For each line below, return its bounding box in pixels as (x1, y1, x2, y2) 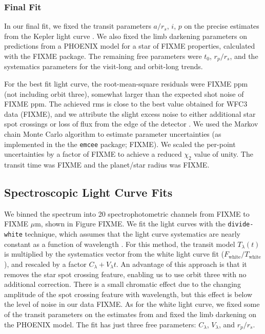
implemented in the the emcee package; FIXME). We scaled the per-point (4, 138, 236, 149)
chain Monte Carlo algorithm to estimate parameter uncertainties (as (4, 129, 221, 139)
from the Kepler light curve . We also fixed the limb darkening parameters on (4, 30, 248, 41)
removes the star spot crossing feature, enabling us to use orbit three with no (4, 268, 247, 279)
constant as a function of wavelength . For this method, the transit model (4, 238, 235, 249)
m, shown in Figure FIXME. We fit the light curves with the (35, 218, 226, 229)
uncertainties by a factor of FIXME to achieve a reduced (4, 149, 182, 159)
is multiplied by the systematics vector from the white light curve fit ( (4, 248, 224, 259)
